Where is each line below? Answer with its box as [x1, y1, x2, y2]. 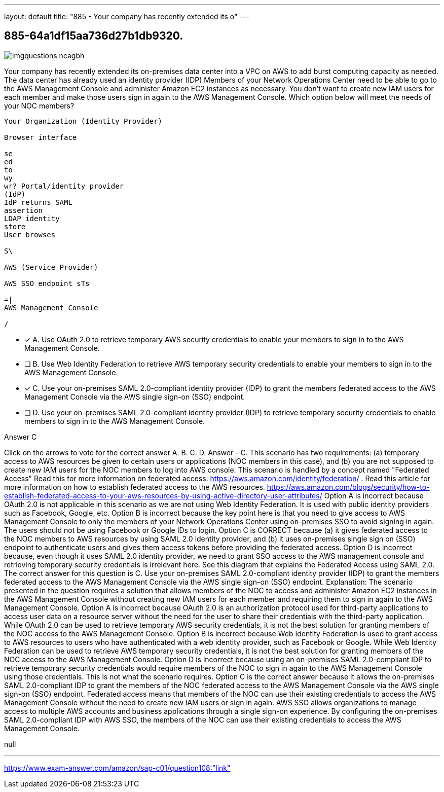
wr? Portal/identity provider [4, 182, 124, 190]
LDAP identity [4, 214, 60, 223]
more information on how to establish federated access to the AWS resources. [4, 482, 265, 491]
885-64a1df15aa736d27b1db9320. [4, 29, 183, 43]
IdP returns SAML [4, 198, 72, 206]
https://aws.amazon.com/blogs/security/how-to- [267, 482, 430, 491]
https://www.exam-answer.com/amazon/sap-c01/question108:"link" [4, 763, 231, 772]
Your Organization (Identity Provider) [4, 117, 162, 125]
